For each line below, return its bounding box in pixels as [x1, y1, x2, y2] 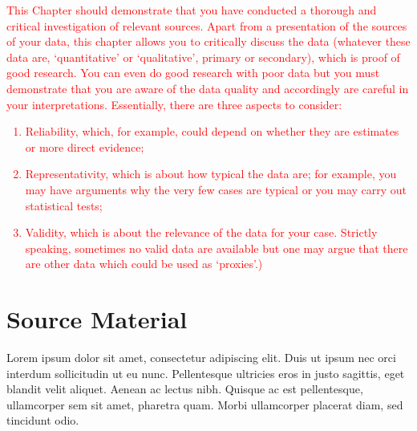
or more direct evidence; [25, 138, 144, 155]
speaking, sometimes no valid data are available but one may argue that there [25, 239, 408, 256]
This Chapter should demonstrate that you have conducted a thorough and [6, 2, 377, 18]
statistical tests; [25, 197, 103, 213]
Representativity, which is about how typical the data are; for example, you [25, 165, 397, 182]
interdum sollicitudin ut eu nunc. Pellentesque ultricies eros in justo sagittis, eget [6, 364, 405, 381]
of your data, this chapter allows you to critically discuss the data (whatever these [6, 33, 411, 50]
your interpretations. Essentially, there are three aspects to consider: [6, 96, 342, 112]
